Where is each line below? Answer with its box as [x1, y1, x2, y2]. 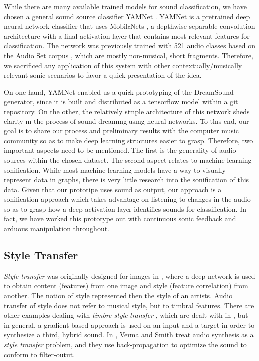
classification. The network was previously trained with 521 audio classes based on [4, 40, 255, 51]
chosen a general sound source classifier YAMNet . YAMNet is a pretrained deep [4, 11, 250, 21]
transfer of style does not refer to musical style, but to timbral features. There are [4, 300, 254, 310]
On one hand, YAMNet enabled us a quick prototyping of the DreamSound [4, 86, 234, 97]
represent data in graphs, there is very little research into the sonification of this [4, 174, 249, 185]
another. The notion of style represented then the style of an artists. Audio [4, 290, 233, 301]
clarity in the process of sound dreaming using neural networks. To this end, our [4, 116, 249, 126]
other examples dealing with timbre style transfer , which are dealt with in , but [4, 310, 248, 320]
